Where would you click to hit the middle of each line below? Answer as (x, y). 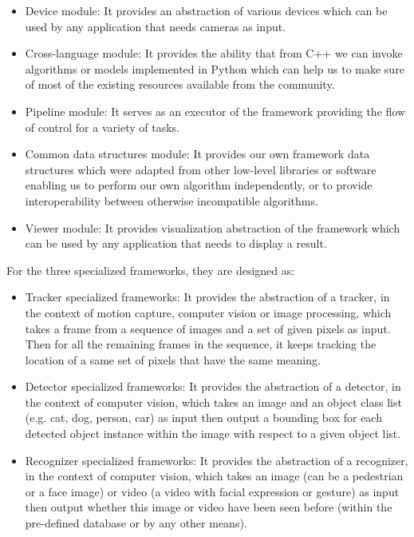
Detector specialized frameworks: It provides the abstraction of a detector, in (213, 386)
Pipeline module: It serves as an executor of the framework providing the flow (215, 111)
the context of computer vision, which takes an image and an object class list (213, 402)
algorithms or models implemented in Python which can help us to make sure (215, 68)
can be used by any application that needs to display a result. (176, 243)
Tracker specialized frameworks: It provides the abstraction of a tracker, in (207, 297)
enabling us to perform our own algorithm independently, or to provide (199, 185)
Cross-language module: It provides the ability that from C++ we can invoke (214, 53)
